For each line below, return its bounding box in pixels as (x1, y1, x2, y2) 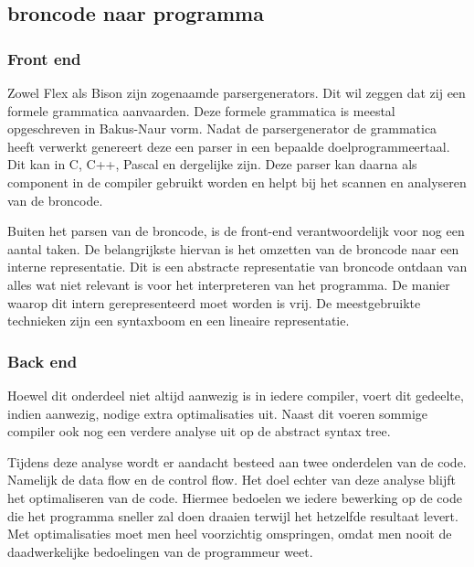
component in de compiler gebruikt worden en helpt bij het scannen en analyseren (7, 172, 467, 191)
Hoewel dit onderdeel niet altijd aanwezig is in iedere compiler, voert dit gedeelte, (7, 385, 464, 404)
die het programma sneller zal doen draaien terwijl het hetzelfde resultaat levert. (7, 506, 458, 525)
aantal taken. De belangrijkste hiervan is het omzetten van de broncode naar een (7, 239, 459, 258)
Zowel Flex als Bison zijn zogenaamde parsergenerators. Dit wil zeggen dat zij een (7, 83, 466, 102)
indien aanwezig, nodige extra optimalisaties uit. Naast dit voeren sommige (7, 403, 428, 423)
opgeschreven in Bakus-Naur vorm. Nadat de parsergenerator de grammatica (7, 119, 437, 138)
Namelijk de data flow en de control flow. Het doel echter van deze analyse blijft (7, 470, 456, 489)
